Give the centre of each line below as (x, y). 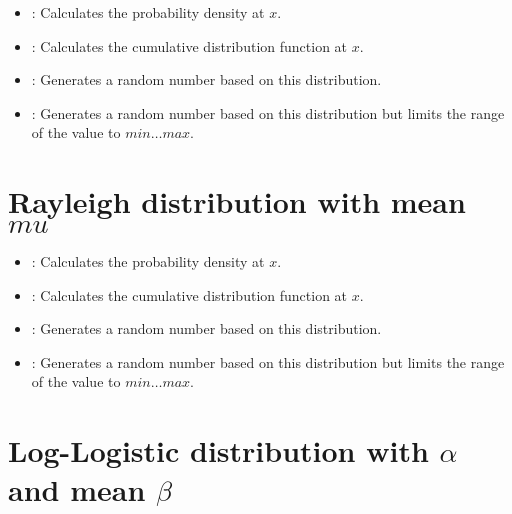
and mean (77, 489)
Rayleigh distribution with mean (237, 201)
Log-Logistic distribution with (218, 450)
